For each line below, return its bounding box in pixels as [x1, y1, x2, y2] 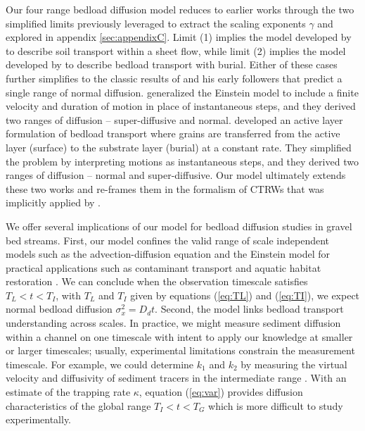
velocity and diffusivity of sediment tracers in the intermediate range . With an [6, 370, 347, 385]
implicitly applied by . [6, 195, 101, 210]
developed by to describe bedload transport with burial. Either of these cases [6, 57, 338, 72]
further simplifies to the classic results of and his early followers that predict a [6, 70, 342, 85]
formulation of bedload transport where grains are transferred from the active [6, 126, 340, 141]
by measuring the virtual [241, 356, 347, 371]
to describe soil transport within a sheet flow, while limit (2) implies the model [6, 43, 346, 58]
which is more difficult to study [208, 398, 343, 413]
